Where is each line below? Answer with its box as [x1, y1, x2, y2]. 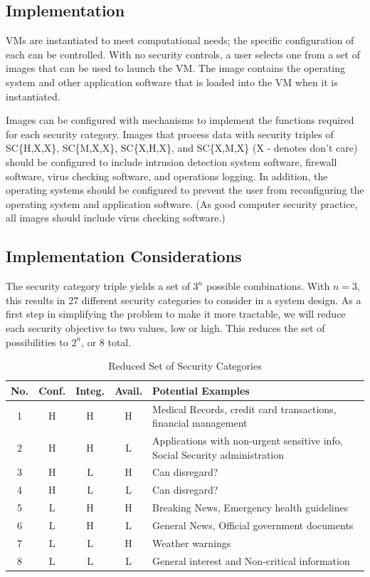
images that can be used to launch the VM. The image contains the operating [6, 61, 346, 76]
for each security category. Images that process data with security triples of [6, 126, 334, 141]
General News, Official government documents [152, 517, 354, 532]
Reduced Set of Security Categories [108, 358, 262, 373]
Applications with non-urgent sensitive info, [152, 432, 343, 447]
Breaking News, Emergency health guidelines [152, 500, 349, 515]
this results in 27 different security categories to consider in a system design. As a [6, 292, 361, 307]
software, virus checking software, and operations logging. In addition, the [6, 168, 328, 183]
